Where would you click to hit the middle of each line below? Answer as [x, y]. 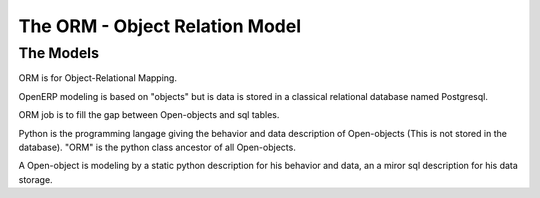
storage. [36, 179]
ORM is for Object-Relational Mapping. [97, 78]
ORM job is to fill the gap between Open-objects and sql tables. [149, 115]
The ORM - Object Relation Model [160, 26]
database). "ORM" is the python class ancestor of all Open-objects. [157, 147]
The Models [59, 53]
